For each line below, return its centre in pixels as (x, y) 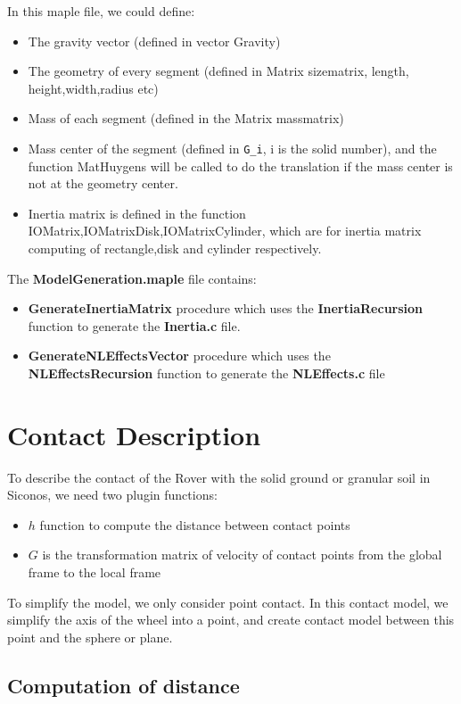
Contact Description (134, 434)
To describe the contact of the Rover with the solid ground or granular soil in (219, 477)
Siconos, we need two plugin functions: (112, 495)
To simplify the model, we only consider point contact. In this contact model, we (228, 602)
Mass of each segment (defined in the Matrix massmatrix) (186, 118)
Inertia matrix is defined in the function (137, 213)
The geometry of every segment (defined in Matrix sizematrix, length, (218, 71)
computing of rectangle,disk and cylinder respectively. (175, 248)
